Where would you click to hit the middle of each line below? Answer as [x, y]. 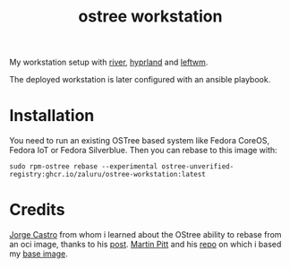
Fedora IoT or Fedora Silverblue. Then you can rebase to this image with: [143, 151]
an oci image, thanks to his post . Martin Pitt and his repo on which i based [145, 245]
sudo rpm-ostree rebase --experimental [84, 167]
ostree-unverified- [198, 167]
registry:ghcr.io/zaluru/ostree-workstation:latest [107, 175]
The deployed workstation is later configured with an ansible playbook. [140, 80]
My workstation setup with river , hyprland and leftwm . [109, 62]
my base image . [39, 254]
